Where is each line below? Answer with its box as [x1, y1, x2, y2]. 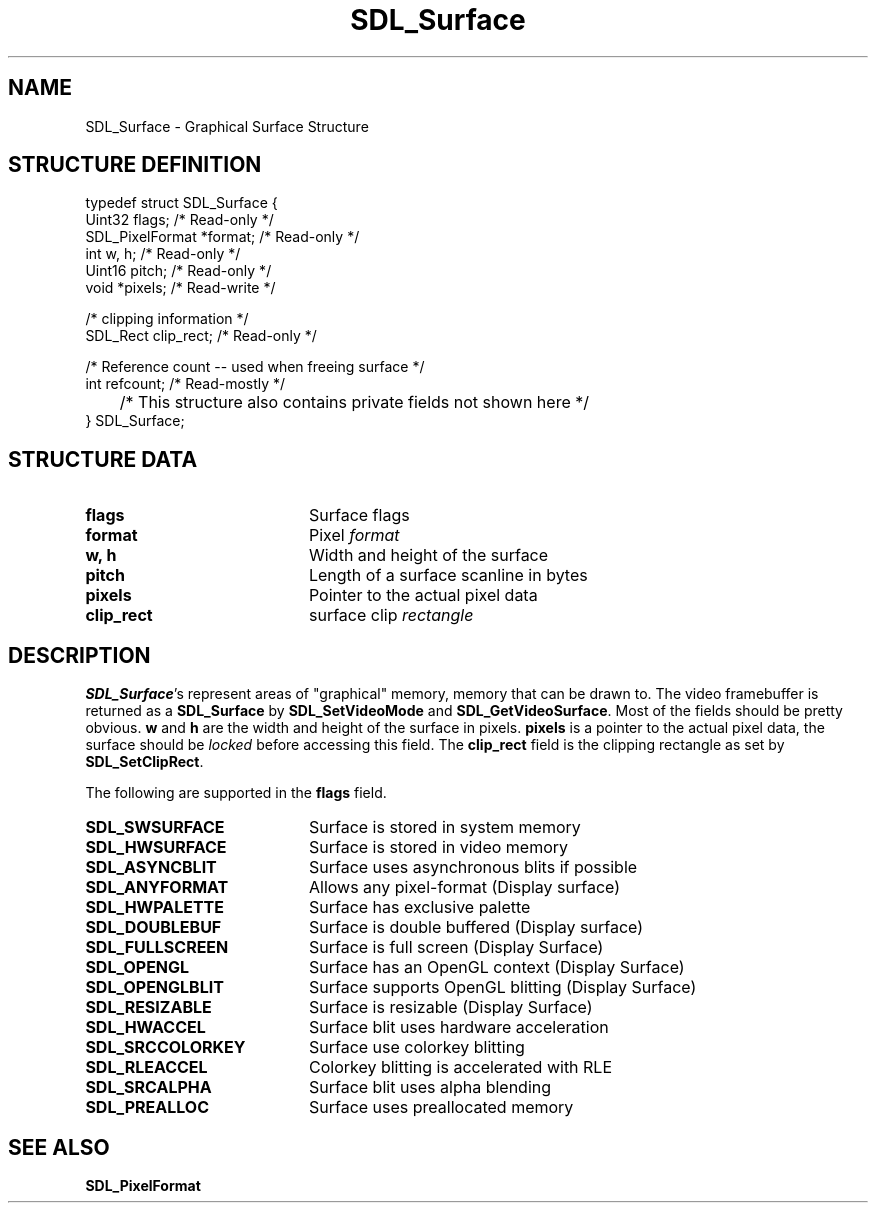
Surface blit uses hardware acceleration [308, 1017, 609, 1038]
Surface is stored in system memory [308, 817, 581, 838]
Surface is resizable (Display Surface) [308, 997, 593, 1018]
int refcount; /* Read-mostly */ [85, 375, 286, 393]
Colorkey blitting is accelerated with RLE [308, 1057, 613, 1078]
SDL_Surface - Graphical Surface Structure [85, 117, 369, 135]
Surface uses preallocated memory [308, 1097, 574, 1118]
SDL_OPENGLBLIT [85, 977, 224, 998]
